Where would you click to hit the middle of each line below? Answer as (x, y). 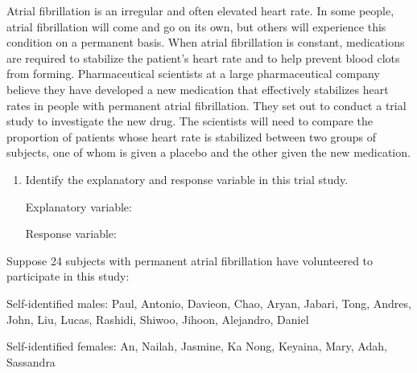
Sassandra (31, 361)
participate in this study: (68, 276)
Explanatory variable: (78, 206)
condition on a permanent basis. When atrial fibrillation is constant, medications (206, 42)
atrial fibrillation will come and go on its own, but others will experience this (196, 26)
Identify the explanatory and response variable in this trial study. (187, 179)
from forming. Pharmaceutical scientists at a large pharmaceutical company (193, 74)
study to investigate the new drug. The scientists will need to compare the (190, 121)
